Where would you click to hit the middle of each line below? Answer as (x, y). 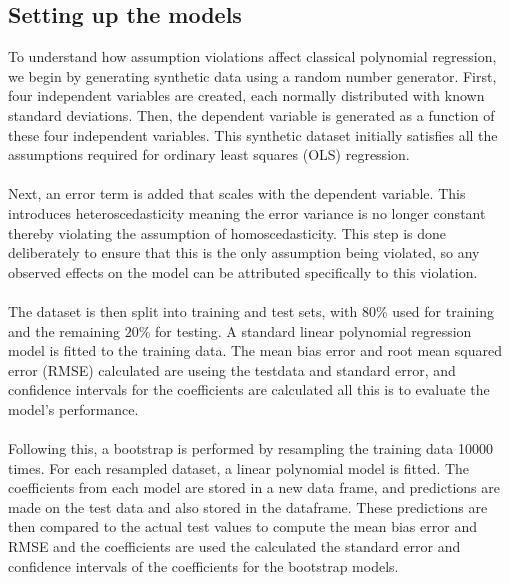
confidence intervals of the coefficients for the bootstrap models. (203, 565)
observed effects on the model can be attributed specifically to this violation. (243, 271)
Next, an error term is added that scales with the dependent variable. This (237, 193)
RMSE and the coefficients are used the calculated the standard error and (234, 546)
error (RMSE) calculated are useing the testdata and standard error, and (232, 369)
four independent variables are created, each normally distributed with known (246, 95)
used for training (443, 310)
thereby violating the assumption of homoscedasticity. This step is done (227, 232)
